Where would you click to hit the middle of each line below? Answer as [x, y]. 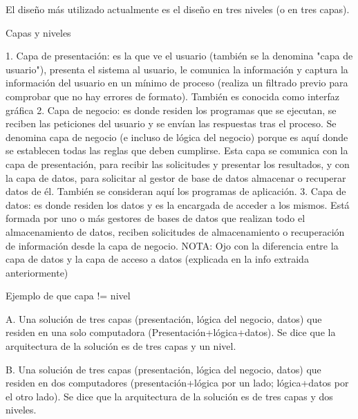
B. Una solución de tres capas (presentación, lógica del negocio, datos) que [163, 369]
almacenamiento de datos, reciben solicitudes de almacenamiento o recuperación [175, 231]
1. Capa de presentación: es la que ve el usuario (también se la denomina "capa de [179, 56]
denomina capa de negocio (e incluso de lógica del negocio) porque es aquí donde [177, 137]
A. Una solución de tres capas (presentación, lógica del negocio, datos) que [164, 318]
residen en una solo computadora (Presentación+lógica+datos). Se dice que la [171, 332]
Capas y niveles [38, 32]
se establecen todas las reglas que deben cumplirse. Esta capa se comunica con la [177, 150]
